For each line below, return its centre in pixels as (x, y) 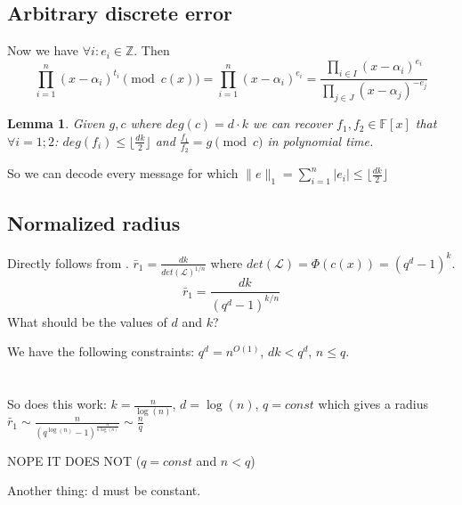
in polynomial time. (320, 140)
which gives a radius (373, 404)
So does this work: (57, 404)
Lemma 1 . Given (56, 123)
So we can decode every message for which (123, 173)
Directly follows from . (68, 262)
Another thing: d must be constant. (104, 490)
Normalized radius (94, 223)
